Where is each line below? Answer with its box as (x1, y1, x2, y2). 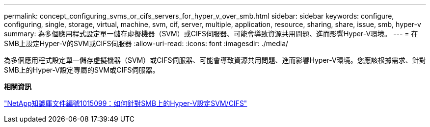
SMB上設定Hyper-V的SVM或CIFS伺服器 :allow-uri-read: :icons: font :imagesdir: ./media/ (4, 39, 289, 48)
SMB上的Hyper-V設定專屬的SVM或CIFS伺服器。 (4, 66, 160, 74)
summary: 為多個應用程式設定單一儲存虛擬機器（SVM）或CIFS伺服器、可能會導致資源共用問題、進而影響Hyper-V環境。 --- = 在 (4, 29, 418, 38)
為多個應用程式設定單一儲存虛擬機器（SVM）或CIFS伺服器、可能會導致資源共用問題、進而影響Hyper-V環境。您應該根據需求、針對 (4, 56, 426, 64)
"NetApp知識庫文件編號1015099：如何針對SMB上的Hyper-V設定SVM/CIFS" (4, 99, 247, 107)
